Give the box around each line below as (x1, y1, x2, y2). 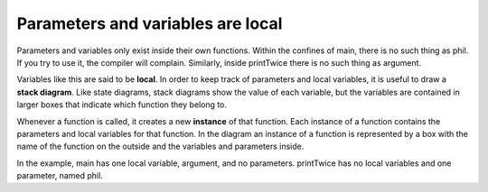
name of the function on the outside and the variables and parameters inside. (16, 141, 305, 152)
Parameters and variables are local (16, 14, 283, 33)
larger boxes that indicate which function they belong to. (16, 99, 228, 110)
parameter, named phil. (16, 170, 103, 181)
